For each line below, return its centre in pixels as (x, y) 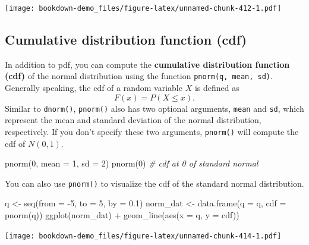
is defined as (217, 88)
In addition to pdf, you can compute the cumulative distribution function (147, 64)
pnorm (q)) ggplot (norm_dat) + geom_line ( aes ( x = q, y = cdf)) (122, 215)
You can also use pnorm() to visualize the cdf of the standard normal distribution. (154, 183)
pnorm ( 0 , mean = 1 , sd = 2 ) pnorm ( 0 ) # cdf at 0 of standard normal (132, 163)
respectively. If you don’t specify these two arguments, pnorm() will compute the (152, 131)
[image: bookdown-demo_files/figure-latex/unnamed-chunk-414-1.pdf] (143, 236)
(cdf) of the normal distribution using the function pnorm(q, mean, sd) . (139, 76)
